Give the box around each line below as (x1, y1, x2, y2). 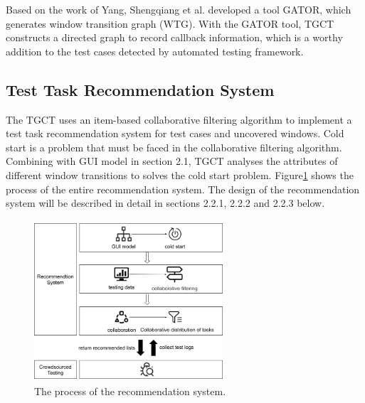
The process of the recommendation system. (34, 384, 226, 399)
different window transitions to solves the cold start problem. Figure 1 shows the (6, 167, 354, 182)
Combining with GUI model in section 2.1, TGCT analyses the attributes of (6, 154, 338, 168)
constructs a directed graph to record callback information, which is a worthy (6, 30, 343, 45)
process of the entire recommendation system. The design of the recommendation (6, 181, 360, 196)
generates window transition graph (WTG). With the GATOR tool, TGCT (6, 16, 334, 31)
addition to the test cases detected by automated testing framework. (6, 43, 304, 58)
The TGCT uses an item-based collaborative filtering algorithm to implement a (6, 112, 352, 127)
